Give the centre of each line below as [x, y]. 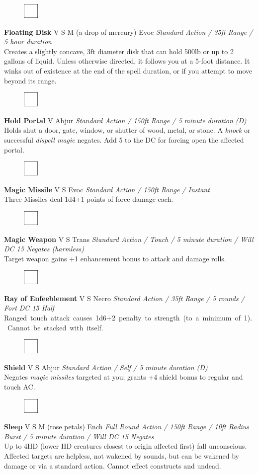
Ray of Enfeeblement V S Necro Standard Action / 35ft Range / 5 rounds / [124, 298]
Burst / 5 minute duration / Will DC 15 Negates [79, 436]
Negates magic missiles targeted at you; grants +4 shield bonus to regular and [124, 377]
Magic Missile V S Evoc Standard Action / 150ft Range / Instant [107, 189]
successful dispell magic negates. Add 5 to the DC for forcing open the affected [124, 139]
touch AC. [20, 387]
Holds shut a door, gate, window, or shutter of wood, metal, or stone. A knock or [127, 130]
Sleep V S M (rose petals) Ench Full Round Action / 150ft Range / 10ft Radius [127, 427]
